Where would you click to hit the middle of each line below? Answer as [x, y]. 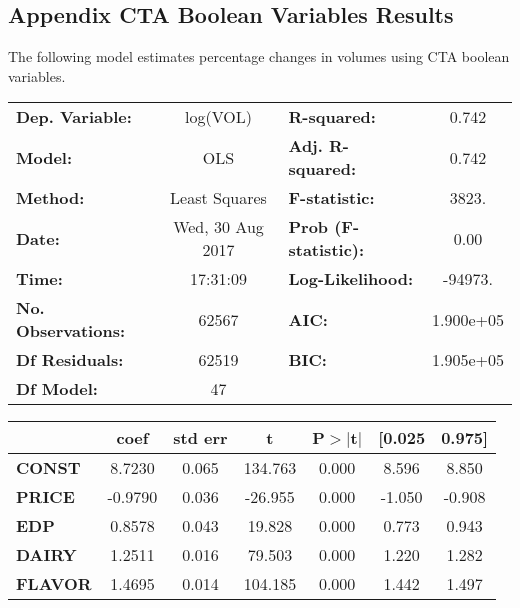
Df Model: [57, 389]
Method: [50, 198]
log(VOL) [218, 117]
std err [200, 438]
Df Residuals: [70, 360]
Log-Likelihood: [351, 279]
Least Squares [218, 198]
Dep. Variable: [74, 117]
